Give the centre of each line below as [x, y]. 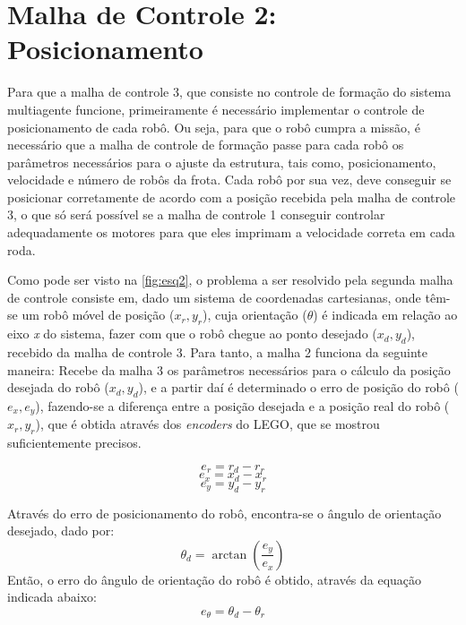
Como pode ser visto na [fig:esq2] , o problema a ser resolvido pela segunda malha [230, 280]
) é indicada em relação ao [385, 315]
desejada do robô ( [58, 387]
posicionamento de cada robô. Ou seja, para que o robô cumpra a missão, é [214, 127]
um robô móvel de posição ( [98, 315]
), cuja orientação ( [255, 315]
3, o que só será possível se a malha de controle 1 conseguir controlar [196, 214]
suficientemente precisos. [74, 443]
